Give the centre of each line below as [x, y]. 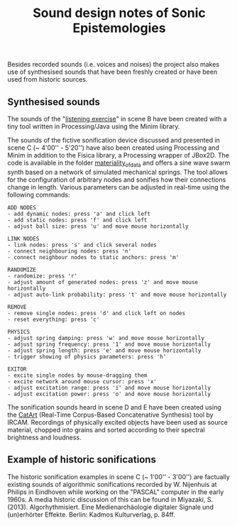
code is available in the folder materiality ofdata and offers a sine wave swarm [119, 163]
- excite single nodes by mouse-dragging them [77, 375]
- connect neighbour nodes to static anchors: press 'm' [93, 257]
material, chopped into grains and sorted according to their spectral [106, 429]
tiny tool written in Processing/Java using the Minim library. [94, 126]
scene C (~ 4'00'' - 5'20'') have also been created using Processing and [114, 148]
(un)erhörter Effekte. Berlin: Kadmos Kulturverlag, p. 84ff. [91, 514]
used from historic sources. [48, 80]
